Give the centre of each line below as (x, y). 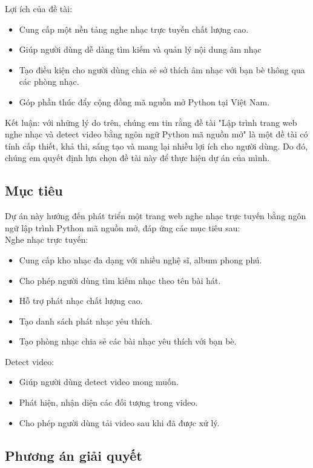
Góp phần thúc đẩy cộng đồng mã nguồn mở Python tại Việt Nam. (144, 101)
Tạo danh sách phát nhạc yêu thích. (86, 321)
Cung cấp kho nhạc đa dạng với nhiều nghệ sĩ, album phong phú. (140, 259)
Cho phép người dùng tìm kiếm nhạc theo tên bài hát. (120, 280)
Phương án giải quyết (74, 455)
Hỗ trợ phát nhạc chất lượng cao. (81, 301)
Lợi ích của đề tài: (39, 8)
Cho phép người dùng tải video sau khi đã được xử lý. (119, 422)
